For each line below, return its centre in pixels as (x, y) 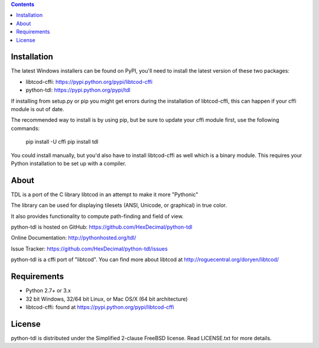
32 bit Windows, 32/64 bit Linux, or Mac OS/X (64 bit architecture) (107, 299)
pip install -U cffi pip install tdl (62, 142)
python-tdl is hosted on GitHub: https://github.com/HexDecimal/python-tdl (102, 227)
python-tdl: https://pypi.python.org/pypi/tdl (78, 90)
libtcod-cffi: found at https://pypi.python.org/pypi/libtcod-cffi (100, 307)
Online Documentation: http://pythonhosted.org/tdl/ (74, 238)
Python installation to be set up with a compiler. (69, 163)
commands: (25, 128)
